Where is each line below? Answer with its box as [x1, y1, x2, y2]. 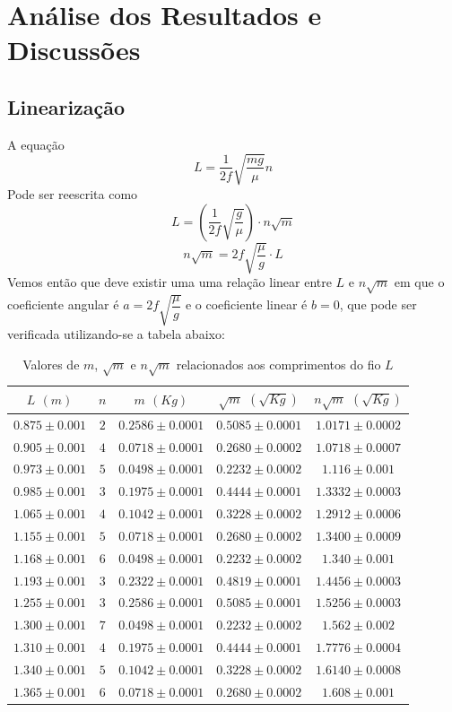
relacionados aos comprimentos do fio [176, 354, 381, 373]
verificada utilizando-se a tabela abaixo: [7, 325, 225, 343]
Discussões [7, 31, 141, 68]
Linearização [7, 92, 126, 120]
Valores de [22, 354, 80, 373]
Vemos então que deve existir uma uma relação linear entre [7, 273, 332, 291]
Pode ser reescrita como [7, 184, 138, 203]
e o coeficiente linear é [185, 295, 308, 314]
